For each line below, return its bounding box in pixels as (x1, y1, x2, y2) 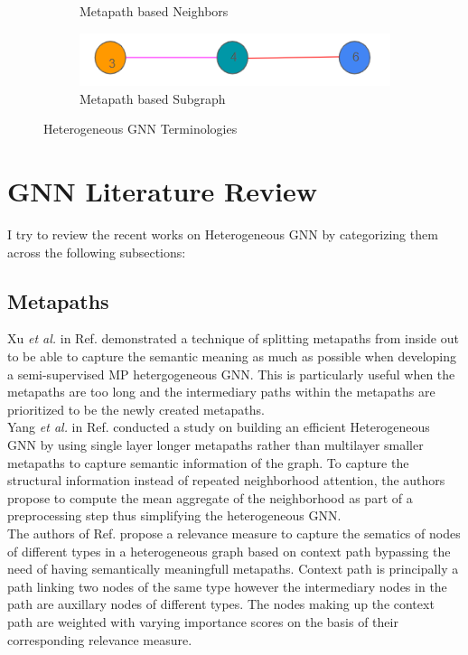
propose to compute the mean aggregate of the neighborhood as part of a (7, 488, 413, 507)
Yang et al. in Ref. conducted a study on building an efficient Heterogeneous (7, 417, 430, 436)
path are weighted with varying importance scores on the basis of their (7, 612, 398, 631)
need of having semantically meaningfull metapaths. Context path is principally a (7, 559, 459, 578)
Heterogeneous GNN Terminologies (43, 119, 238, 138)
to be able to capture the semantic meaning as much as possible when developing (7, 347, 456, 366)
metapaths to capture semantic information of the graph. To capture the (7, 453, 409, 472)
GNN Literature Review (7, 173, 317, 210)
